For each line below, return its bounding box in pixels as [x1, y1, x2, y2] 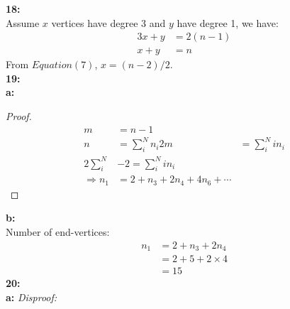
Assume [6, 15, 40, 30]
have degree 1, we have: [177, 15, 279, 30]
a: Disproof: [6, 289, 57, 304]
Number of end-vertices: [6, 224, 110, 239]
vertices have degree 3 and [51, 15, 166, 30]
